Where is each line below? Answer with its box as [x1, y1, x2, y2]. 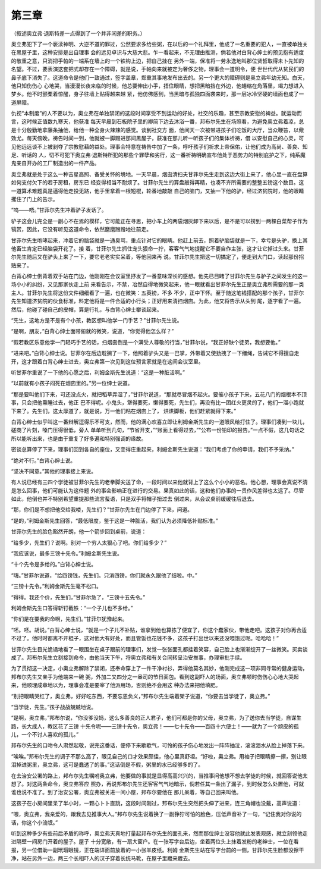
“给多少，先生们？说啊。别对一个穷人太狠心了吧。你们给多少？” [11, 539, 167, 546]
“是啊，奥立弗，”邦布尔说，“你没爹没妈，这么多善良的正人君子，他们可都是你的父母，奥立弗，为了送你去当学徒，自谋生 [11, 714, 302, 721]
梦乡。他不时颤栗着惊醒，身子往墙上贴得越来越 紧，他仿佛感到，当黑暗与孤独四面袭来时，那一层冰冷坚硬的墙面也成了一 [11, 90, 304, 98]
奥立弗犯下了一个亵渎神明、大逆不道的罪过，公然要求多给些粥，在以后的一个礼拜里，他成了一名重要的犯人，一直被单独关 [11, 40, 308, 48]
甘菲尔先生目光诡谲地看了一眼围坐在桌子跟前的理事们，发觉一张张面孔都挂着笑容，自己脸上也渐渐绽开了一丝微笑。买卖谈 [11, 645, 308, 652]
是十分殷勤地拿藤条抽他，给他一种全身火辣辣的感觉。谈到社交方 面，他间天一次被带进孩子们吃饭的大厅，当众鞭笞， [11, 126, 294, 133]
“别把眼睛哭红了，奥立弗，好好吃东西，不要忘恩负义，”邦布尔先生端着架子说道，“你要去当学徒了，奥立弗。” [11, 692, 270, 699]
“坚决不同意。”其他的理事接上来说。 [11, 468, 97, 475]
